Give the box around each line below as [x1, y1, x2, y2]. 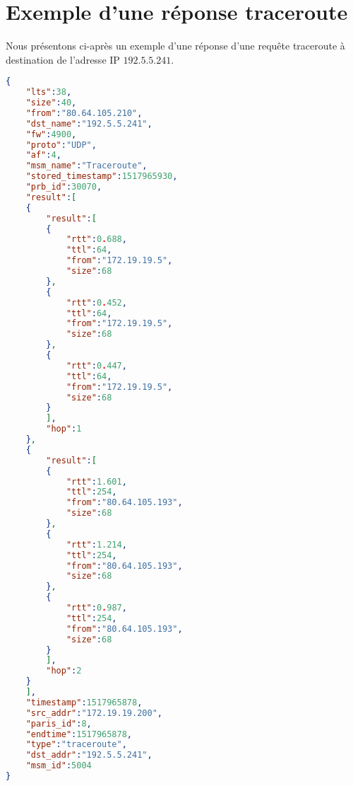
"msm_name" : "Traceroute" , [25, 161, 148, 171]
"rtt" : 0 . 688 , [66, 234, 127, 245]
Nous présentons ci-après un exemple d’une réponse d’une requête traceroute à [6, 38, 345, 53]
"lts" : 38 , [25, 87, 72, 98]
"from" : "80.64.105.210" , [25, 108, 143, 118]
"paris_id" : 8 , [25, 718, 92, 729]
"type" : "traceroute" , [25, 739, 127, 750]
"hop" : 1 [46, 424, 82, 434]
